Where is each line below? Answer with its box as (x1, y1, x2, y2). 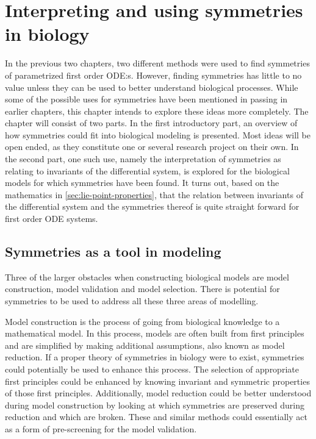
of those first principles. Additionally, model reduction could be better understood (5, 387, 312, 399)
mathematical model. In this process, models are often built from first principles (5, 327, 304, 340)
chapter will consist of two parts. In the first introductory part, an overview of (5, 116, 298, 129)
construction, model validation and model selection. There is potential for (5, 282, 280, 295)
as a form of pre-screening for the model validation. (5, 422, 197, 435)
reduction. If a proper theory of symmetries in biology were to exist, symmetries (5, 351, 304, 363)
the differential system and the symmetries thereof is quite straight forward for (5, 200, 300, 213)
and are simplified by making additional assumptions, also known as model (5, 338, 285, 351)
